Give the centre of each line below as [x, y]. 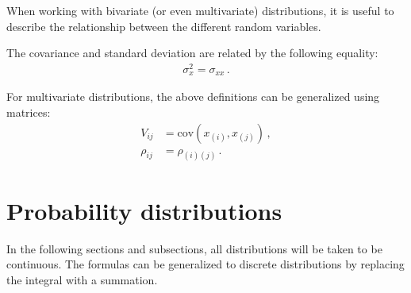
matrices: [29, 112]
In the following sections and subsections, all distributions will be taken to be [194, 248]
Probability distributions [144, 210]
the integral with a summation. [82, 279]
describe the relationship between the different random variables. [164, 26]
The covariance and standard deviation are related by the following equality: [192, 53]
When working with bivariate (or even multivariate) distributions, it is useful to [200, 10]
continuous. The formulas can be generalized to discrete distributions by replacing [205, 264]
